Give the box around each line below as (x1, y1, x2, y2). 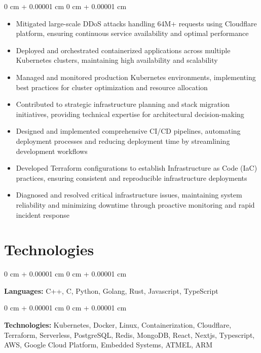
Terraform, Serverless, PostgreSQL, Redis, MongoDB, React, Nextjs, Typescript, (4, 329, 255, 340)
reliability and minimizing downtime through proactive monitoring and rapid (16, 199, 255, 210)
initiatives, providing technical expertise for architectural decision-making (16, 108, 244, 119)
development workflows (16, 145, 88, 156)
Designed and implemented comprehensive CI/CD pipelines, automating (16, 126, 241, 136)
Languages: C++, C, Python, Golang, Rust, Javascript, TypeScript (4, 285, 218, 296)
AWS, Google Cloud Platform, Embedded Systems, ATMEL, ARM (4, 339, 213, 350)
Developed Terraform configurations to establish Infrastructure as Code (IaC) (16, 163, 257, 173)
